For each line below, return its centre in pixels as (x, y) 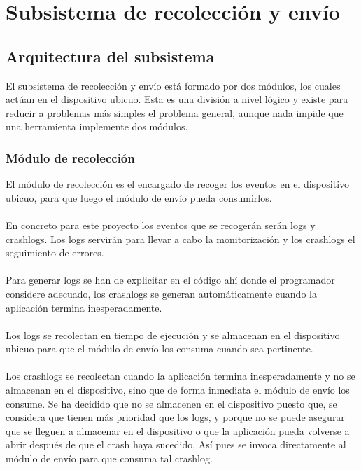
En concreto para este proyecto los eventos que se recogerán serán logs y (161, 224)
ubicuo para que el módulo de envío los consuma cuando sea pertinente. (160, 348)
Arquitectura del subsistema (110, 56)
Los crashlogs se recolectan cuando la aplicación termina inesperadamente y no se (180, 376)
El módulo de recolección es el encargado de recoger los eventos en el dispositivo (178, 184)
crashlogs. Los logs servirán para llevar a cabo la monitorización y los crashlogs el (180, 239)
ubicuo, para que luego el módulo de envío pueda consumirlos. (139, 197)
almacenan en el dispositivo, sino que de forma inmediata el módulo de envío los (178, 390)
